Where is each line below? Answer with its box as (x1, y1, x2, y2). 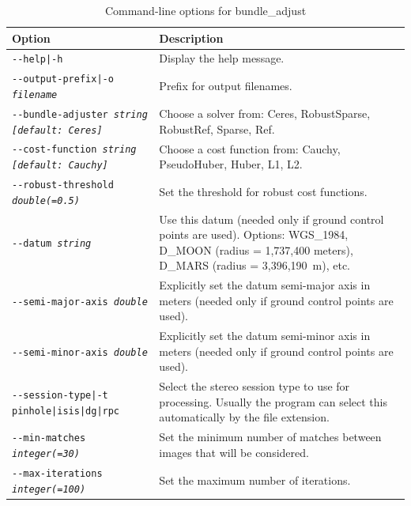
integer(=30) (12, 447, 80, 459)
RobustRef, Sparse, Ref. (159, 120, 275, 137)
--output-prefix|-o (12, 74, 114, 85)
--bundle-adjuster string (12, 108, 148, 120)
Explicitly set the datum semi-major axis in (159, 277, 371, 293)
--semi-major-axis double (12, 296, 148, 308)
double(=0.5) (12, 194, 80, 206)
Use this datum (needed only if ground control (159, 210, 384, 227)
